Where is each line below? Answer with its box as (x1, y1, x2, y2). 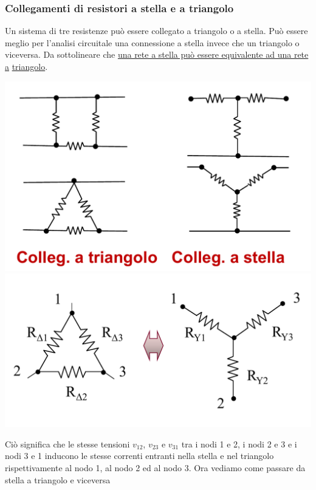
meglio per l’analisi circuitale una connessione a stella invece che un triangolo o (5, 36, 300, 49)
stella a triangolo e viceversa (5, 473, 111, 486)
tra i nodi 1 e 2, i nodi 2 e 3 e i (181, 437, 297, 450)
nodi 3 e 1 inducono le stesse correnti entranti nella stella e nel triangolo (5, 449, 274, 462)
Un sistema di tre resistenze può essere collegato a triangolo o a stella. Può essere (5, 24, 308, 37)
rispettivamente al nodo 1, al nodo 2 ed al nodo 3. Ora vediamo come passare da (5, 461, 306, 474)
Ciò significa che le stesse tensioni (5, 437, 130, 450)
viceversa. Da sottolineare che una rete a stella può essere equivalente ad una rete (5, 48, 309, 61)
